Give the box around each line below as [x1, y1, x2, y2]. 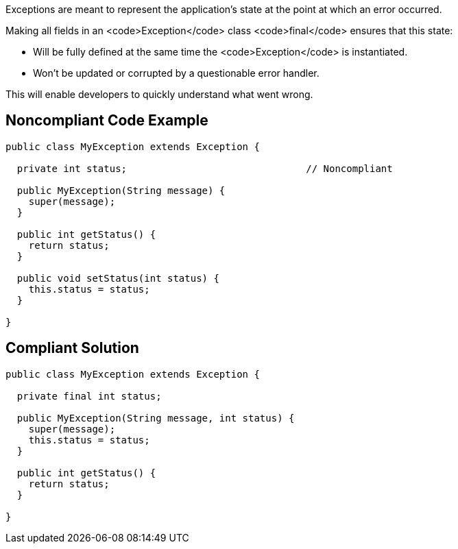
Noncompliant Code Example [5, 112, 208, 130]
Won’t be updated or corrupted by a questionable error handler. [33, 67, 320, 79]
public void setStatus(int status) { [16, 272, 219, 284]
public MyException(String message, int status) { [16, 412, 295, 424]
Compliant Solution [5, 339, 139, 357]
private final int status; [16, 390, 162, 402]
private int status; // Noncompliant [16, 162, 393, 174]
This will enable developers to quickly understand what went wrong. [5, 88, 313, 100]
